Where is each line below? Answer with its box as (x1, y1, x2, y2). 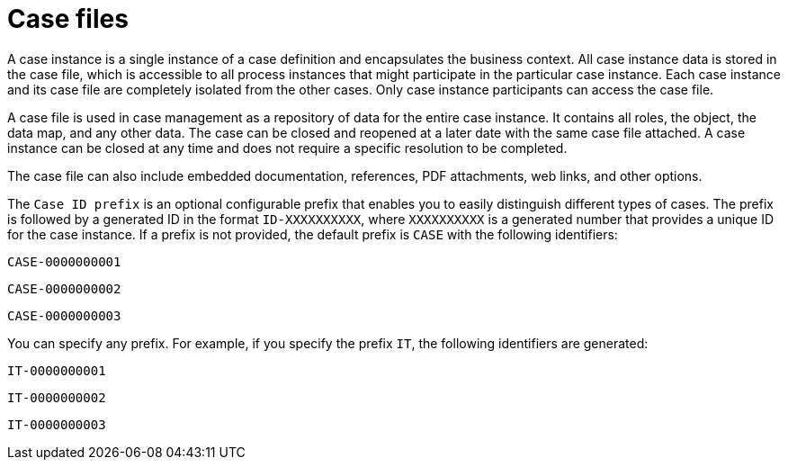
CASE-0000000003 (7, 308, 121, 323)
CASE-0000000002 (7, 281, 121, 296)
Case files (7, 4, 129, 34)
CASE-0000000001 (7, 254, 121, 269)
